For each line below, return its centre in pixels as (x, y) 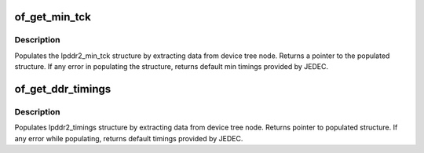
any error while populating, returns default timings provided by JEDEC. (129, 138)
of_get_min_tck (53, 17)
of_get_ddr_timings (63, 89)
